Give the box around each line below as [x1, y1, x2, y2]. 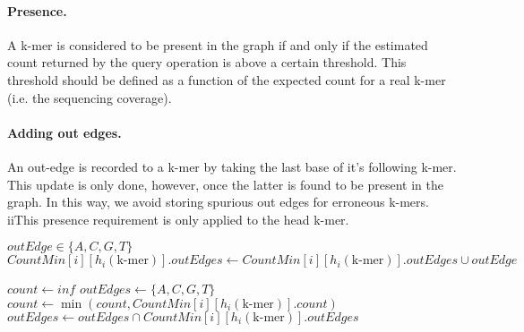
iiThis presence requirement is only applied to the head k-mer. [7, 209, 349, 228]
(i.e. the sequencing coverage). [7, 88, 172, 106]
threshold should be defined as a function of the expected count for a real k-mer [7, 70, 446, 89]
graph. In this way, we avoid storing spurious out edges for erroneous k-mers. [7, 192, 429, 211]
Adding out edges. [7, 123, 122, 141]
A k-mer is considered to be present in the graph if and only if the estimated [7, 35, 428, 54]
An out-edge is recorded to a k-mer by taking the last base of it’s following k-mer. [7, 157, 457, 175]
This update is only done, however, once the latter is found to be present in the [7, 175, 443, 193]
